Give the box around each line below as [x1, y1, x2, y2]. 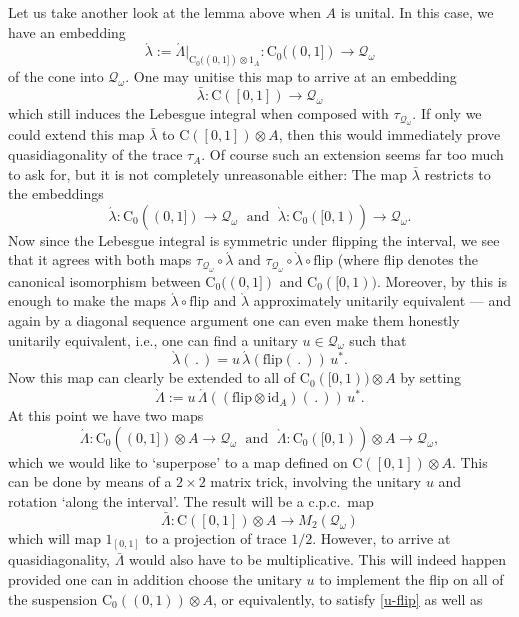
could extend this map [8, 124, 145, 145]
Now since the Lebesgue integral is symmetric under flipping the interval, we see [8, 229, 500, 250]
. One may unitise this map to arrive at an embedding [125, 66, 457, 87]
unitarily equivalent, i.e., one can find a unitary [8, 329, 298, 350]
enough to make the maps [8, 290, 166, 311]
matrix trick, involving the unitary [210, 471, 422, 492]
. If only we [412, 103, 482, 124]
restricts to [424, 163, 491, 184]
